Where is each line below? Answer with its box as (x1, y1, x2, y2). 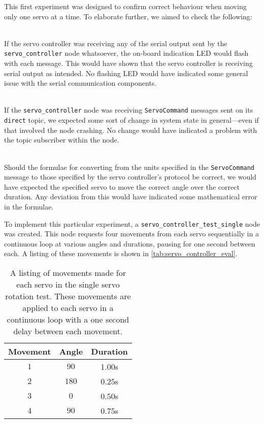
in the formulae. (4, 201, 54, 211)
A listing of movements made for (10, 266, 126, 278)
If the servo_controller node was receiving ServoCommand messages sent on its (4, 104, 253, 115)
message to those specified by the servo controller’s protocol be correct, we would (4, 171, 256, 182)
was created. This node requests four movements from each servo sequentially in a (4, 228, 259, 239)
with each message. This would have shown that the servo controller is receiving (4, 58, 253, 68)
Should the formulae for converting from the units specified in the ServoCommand (4, 161, 255, 172)
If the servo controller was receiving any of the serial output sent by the (4, 38, 227, 48)
